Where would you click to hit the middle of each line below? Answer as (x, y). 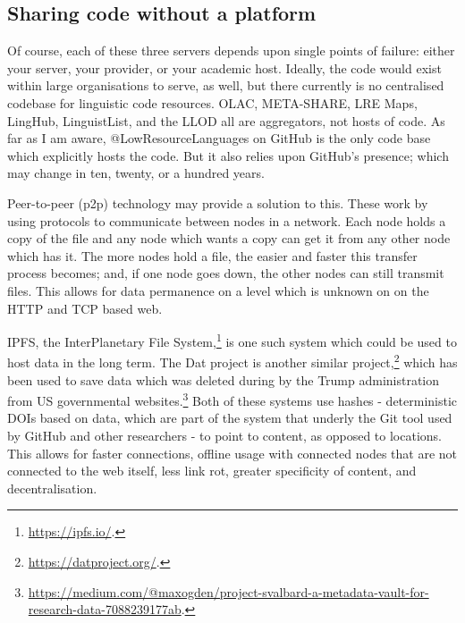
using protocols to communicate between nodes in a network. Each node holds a (227, 220)
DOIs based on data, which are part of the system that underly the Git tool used (230, 418)
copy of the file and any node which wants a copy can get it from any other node (229, 238)
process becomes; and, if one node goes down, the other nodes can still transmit (226, 273)
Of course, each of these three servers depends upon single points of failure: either (231, 51)
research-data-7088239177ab (105, 609)
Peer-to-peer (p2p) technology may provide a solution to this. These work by (218, 202)
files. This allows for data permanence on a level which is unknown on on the (218, 290)
